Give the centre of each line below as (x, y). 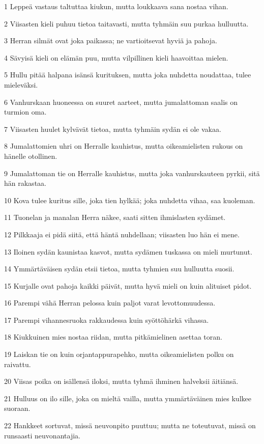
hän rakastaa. (25, 183)
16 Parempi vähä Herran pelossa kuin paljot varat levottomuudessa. (110, 303)
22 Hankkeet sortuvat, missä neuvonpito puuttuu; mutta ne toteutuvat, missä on (130, 425)
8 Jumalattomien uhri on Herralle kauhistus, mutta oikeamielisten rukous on (124, 146)
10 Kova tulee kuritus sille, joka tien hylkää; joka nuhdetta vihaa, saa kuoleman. (130, 200)
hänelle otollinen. (31, 156)
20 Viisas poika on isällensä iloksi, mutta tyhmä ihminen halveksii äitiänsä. (121, 381)
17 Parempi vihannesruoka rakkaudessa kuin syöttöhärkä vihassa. (107, 320)
